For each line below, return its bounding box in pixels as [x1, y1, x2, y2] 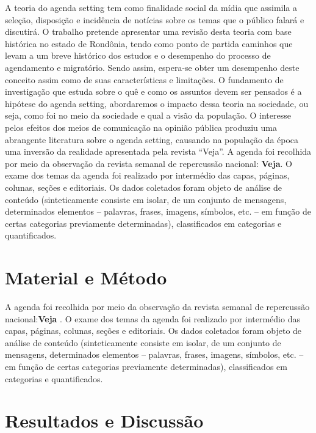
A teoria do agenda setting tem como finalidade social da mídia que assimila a [5, 1, 298, 13]
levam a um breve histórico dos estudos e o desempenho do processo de [5, 49, 271, 62]
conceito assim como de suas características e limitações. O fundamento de [5, 73, 284, 86]
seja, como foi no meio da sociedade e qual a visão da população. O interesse [5, 109, 291, 122]
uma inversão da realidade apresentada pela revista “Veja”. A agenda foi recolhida [5, 145, 312, 158]
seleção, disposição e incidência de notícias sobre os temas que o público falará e [5, 13, 304, 26]
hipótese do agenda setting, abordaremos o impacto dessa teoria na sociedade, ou [5, 97, 309, 109]
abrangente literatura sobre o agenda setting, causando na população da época [5, 133, 299, 146]
